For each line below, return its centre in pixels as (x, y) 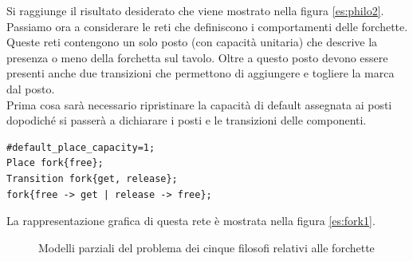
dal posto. (31, 88)
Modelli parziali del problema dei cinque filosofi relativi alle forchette (206, 247)
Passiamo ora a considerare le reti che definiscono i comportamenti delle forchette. (207, 26)
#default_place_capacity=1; (81, 147)
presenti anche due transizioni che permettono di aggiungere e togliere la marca (201, 73)
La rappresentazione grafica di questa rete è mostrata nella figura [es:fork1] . (191, 221)
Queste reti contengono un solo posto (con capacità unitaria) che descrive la (192, 42)
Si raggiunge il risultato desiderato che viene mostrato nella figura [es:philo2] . (195, 10)
